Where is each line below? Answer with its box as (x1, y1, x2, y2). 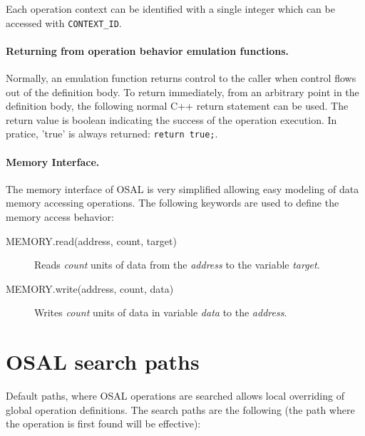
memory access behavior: (6, 209, 114, 224)
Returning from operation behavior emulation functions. (6, 43, 289, 58)
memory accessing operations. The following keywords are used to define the (6, 195, 339, 210)
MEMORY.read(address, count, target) (6, 233, 177, 248)
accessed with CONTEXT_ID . (6, 15, 122, 30)
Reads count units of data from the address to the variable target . (34, 257, 320, 272)
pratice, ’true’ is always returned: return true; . (6, 126, 218, 141)
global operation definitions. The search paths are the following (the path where (6, 402, 355, 417)
